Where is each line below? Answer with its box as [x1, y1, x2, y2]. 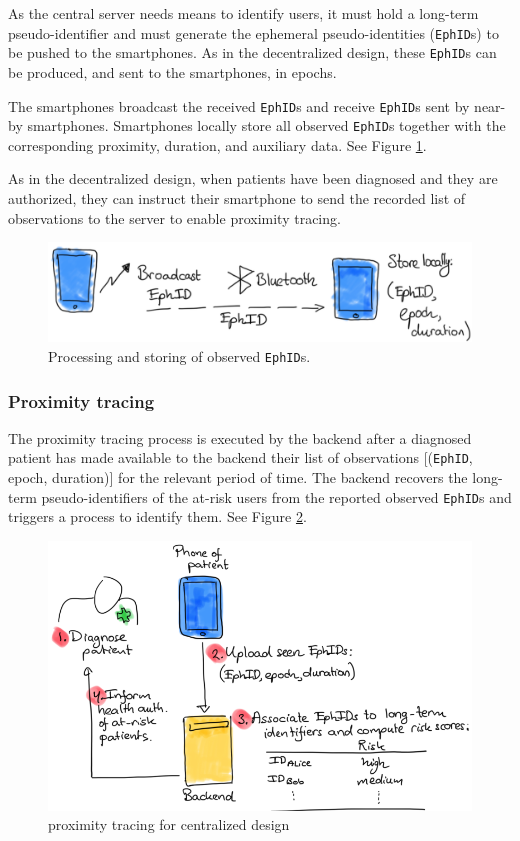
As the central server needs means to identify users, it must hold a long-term [8, 3, 479, 23]
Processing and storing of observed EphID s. [48, 345, 311, 366]
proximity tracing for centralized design [48, 814, 290, 835]
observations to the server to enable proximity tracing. [8, 207, 341, 228]
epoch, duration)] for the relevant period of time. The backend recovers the [8, 467, 468, 488]
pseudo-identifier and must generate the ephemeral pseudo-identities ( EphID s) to [8, 22, 499, 43]
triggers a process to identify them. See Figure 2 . [8, 506, 307, 527]
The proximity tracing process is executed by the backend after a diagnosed [8, 427, 472, 448]
